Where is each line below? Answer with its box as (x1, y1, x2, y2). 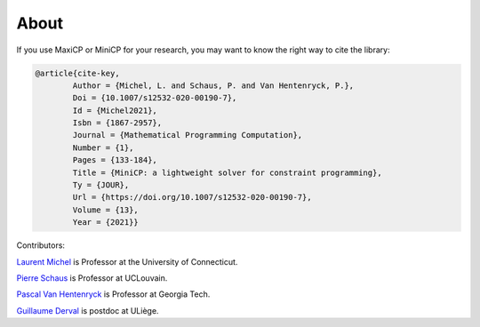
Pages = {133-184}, (72, 156, 157, 165)
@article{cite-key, (35, 68, 120, 78)
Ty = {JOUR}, (72, 180, 130, 190)
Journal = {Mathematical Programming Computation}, (72, 130, 303, 140)
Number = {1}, (72, 142, 134, 153)
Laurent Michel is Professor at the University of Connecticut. (16, 256, 238, 267)
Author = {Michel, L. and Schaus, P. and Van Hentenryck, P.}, (72, 80, 355, 91)
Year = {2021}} (72, 218, 140, 227)
